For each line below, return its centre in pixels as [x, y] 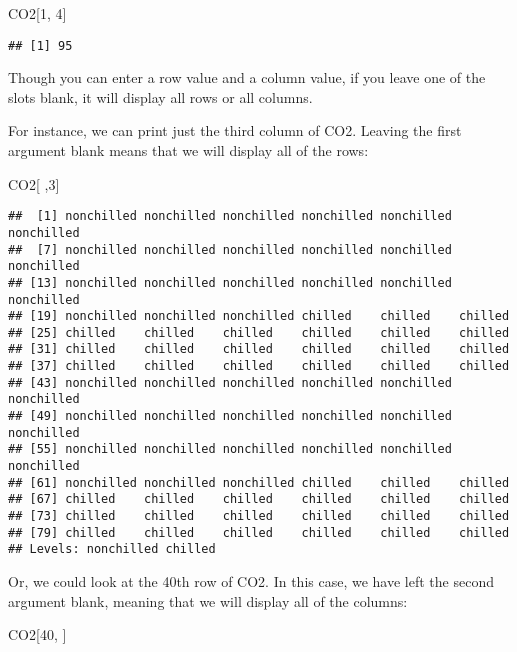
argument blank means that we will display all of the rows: [188, 150]
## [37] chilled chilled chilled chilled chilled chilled [259, 366]
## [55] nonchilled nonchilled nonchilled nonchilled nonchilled [230, 449]
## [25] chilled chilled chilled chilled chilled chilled [259, 332]
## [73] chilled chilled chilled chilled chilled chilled [259, 516]
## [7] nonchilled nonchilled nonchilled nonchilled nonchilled [230, 249]
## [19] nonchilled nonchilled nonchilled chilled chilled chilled [259, 316]
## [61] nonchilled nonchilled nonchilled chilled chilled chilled [259, 482]
